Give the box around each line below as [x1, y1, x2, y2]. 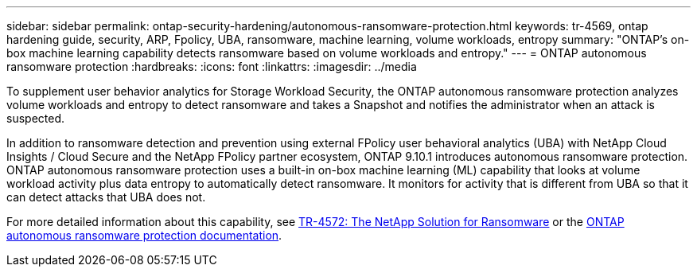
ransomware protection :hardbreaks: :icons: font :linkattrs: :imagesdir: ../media [6, 60, 417, 73]
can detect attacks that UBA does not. [6, 190, 206, 204]
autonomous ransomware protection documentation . [6, 228, 282, 242]
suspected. [6, 111, 65, 125]
